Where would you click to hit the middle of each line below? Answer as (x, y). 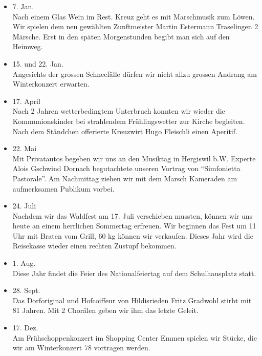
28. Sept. (26, 290)
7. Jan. (23, 6)
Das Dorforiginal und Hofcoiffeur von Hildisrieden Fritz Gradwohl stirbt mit (132, 300)
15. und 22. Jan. (38, 63)
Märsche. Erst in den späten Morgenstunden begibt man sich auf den (121, 36)
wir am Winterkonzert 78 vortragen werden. (81, 348)
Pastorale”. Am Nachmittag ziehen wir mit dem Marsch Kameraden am (125, 178)
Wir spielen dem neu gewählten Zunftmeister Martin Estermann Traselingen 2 (135, 26)
